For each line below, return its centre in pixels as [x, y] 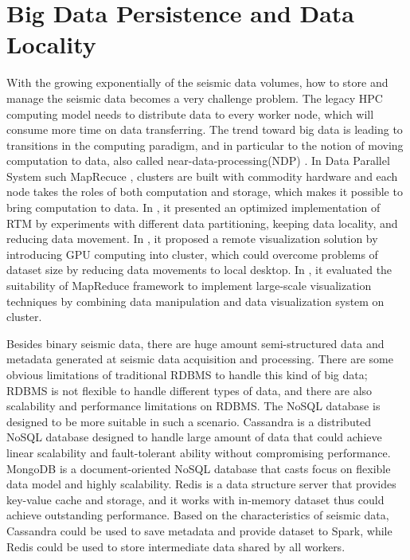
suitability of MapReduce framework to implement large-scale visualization [189, 286]
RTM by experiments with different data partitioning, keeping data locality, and [202, 223]
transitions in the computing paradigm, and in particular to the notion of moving [205, 145]
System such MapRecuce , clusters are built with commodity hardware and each [202, 176]
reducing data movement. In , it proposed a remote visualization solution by [192, 239]
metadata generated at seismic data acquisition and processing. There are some [200, 359]
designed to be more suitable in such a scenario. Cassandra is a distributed [189, 421]
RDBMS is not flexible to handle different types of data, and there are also [189, 390]
